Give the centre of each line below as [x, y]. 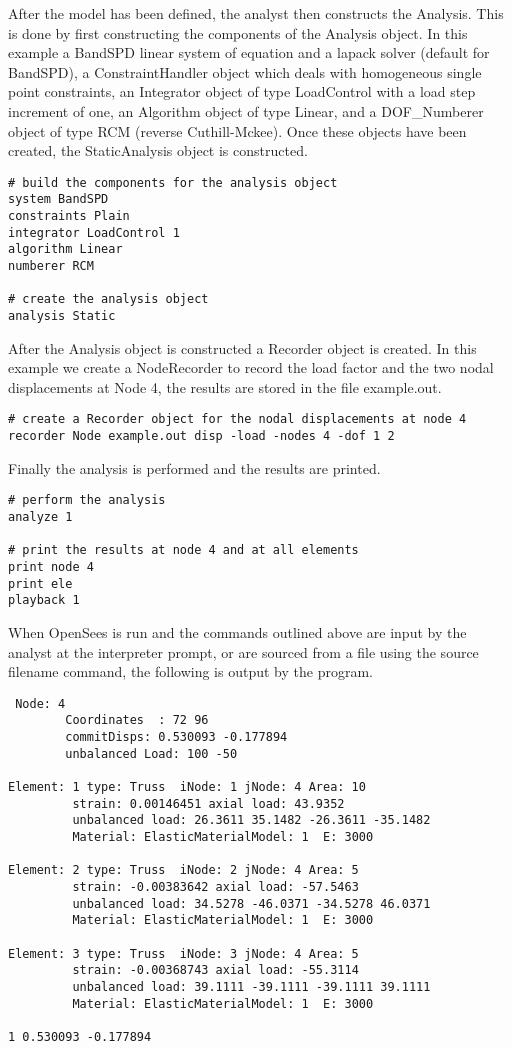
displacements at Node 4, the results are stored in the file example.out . [225, 386]
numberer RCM [51, 266]
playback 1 [44, 600]
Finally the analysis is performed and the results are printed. [194, 467]
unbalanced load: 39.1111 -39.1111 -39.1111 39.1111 [251, 986]
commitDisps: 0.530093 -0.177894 [176, 737]
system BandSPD [58, 199]
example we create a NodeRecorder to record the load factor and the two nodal [251, 367]
